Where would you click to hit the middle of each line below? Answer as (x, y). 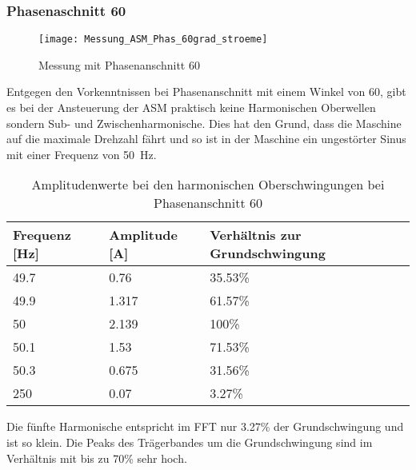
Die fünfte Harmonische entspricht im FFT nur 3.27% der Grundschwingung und (205, 426)
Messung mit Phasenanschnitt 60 (119, 64)
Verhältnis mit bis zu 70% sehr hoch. (97, 458)
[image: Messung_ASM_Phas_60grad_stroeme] (153, 40)
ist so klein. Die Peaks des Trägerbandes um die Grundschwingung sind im (190, 442)
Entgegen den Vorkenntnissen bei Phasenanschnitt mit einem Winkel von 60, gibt (206, 92)
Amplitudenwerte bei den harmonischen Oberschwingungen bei (208, 185)
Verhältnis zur (256, 235)
